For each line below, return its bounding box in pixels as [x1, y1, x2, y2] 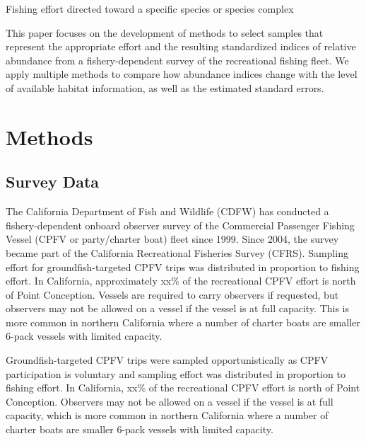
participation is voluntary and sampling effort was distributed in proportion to [6, 366, 346, 381]
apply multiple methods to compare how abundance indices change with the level [6, 67, 358, 81]
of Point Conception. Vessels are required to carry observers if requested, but [6, 287, 339, 302]
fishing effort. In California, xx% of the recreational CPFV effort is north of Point [6, 380, 360, 395]
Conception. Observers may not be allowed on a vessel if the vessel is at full [6, 394, 333, 408]
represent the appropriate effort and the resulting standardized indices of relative [6, 39, 356, 54]
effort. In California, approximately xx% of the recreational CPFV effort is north [6, 273, 356, 288]
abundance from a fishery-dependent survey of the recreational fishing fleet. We [6, 52, 349, 67]
